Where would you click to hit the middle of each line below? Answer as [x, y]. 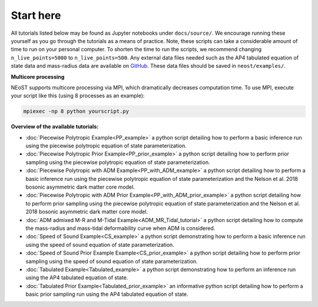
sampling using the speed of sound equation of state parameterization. [112, 261]
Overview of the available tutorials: [55, 127]
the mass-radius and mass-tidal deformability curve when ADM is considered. [120, 228]
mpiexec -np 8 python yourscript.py [76, 111]
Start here [36, 15]
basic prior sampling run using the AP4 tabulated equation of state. [107, 294]
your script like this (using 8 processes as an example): [78, 96]
